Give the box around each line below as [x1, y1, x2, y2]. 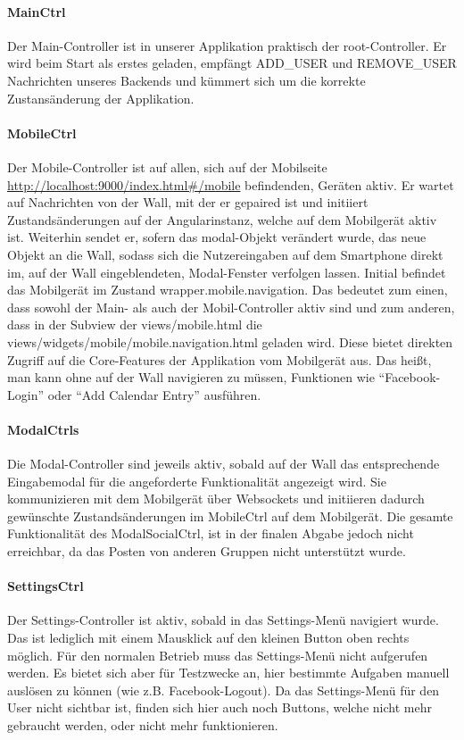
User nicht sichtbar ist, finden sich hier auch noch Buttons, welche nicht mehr [7, 698, 432, 717]
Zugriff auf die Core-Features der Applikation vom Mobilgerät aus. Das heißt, [7, 350, 432, 369]
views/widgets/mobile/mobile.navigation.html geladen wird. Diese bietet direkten [7, 332, 453, 351]
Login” [7, 385, 45, 403]
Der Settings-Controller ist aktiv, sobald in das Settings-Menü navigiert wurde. [7, 611, 439, 629]
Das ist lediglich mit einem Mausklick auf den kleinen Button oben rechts [7, 628, 410, 647]
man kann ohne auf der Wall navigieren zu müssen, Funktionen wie [7, 368, 375, 387]
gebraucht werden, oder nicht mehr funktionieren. [7, 716, 278, 734]
